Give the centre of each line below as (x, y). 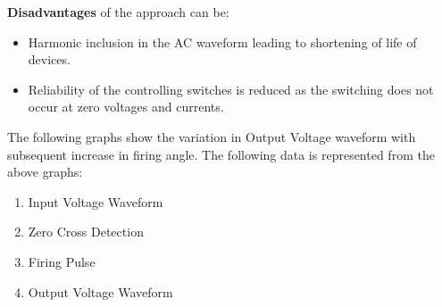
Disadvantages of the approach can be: (118, 12)
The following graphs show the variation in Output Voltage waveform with (212, 136)
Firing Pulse (62, 261)
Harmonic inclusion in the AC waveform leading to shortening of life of (222, 41)
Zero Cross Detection (86, 232)
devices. (49, 59)
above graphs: (45, 172)
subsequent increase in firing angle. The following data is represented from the (221, 154)
